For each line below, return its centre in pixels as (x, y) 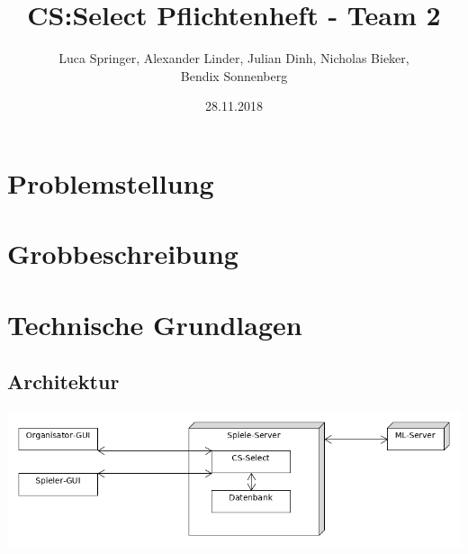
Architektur (63, 381)
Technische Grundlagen (155, 324)
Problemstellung (111, 182)
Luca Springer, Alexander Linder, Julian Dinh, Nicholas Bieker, (234, 58)
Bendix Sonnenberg (234, 75)
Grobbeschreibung (123, 254)
